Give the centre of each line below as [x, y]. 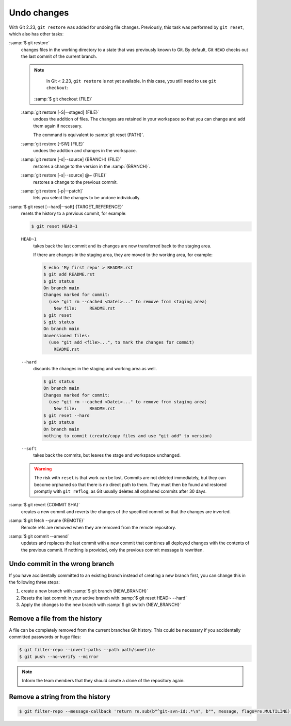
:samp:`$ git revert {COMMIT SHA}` [44, 505]
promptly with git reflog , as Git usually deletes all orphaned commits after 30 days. [121, 491]
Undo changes [39, 13]
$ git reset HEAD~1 [54, 226]
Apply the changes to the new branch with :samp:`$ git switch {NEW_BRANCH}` [101, 605]
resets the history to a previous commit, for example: [74, 213]
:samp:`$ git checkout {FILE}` [63, 99]
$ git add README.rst [69, 274]
